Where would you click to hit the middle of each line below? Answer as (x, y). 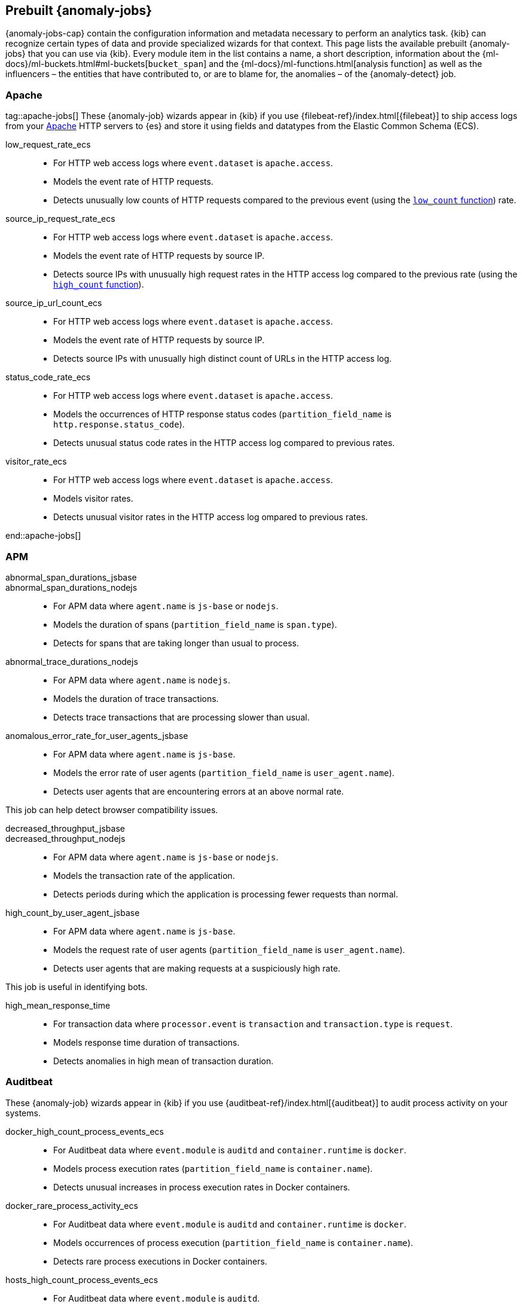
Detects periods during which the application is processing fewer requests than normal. (226, 894)
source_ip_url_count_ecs (54, 303)
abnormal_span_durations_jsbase (71, 577)
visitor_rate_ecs (36, 462)
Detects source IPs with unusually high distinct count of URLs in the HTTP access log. (222, 359)
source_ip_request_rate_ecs (60, 219)
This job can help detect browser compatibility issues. (112, 810)
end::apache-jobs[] (43, 536)
